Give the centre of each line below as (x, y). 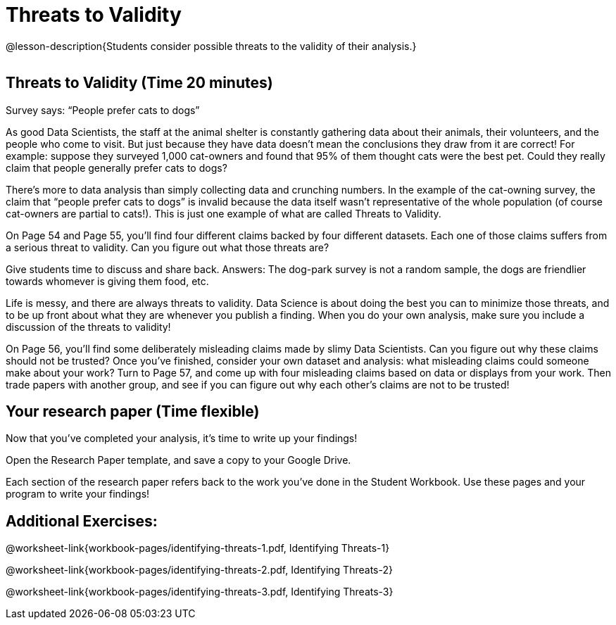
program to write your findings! (78, 494)
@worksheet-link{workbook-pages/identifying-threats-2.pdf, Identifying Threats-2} (199, 570)
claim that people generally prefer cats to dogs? (117, 168)
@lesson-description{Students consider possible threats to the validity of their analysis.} (211, 46)
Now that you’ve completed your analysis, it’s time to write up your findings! (182, 438)
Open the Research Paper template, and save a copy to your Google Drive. (178, 460)
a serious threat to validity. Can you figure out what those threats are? (168, 247)
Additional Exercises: (82, 521)
